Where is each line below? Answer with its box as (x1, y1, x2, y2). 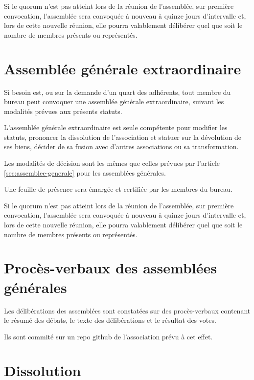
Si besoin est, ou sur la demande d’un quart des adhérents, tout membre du (4, 87, 231, 97)
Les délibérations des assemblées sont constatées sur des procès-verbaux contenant (4, 305, 251, 315)
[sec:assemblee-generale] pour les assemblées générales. (4, 167, 166, 178)
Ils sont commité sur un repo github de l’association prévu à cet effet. (4, 331, 213, 341)
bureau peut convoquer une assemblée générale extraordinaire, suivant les (4, 96, 224, 107)
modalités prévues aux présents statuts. (4, 106, 122, 116)
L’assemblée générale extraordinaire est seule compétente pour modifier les (4, 122, 228, 133)
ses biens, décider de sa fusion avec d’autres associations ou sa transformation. (4, 141, 239, 152)
